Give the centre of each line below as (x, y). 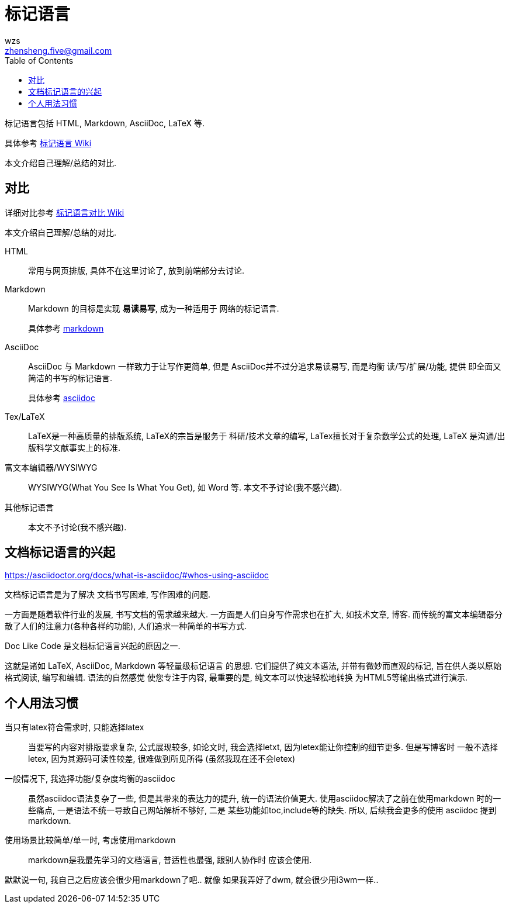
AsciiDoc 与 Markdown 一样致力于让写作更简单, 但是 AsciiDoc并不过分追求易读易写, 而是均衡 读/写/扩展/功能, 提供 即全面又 (265, 366)
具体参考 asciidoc (62, 398)
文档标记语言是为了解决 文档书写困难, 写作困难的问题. (108, 595)
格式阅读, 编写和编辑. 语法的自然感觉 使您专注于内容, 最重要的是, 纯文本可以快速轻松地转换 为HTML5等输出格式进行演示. (236, 678)
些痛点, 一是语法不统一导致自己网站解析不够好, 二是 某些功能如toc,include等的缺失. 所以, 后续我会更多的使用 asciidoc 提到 (262, 810)
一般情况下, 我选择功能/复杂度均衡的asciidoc (90, 779)
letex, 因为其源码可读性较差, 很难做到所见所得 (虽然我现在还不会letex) (162, 759)
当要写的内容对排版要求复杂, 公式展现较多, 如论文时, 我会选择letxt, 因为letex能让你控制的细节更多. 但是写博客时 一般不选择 (263, 747)
